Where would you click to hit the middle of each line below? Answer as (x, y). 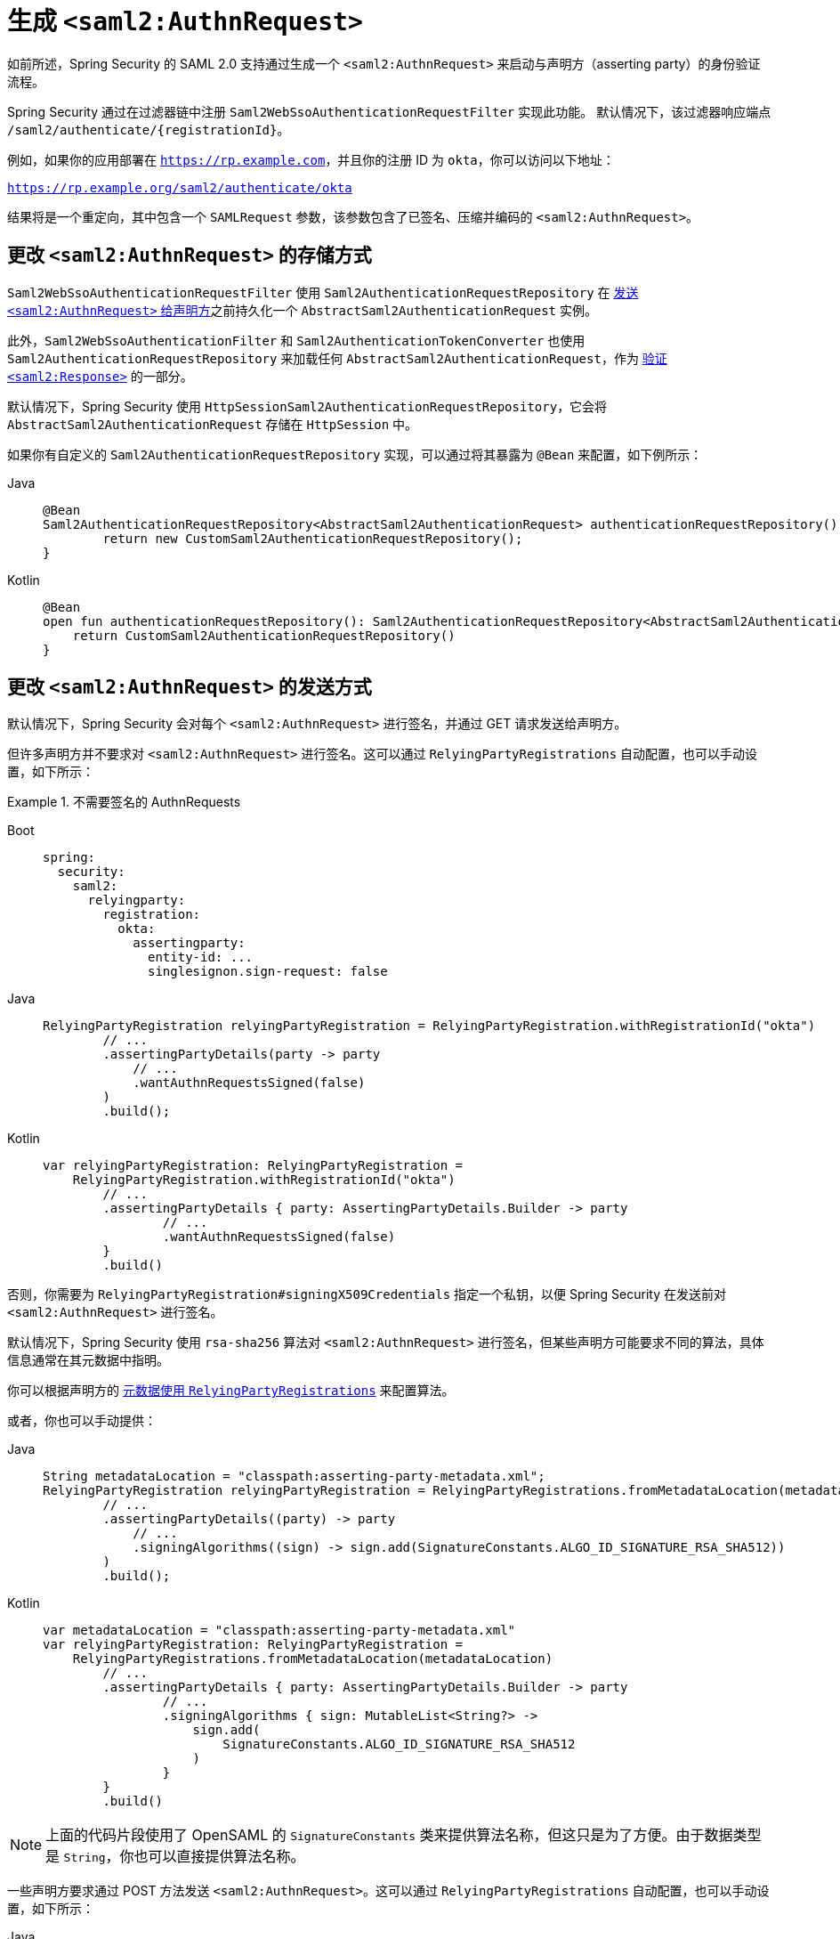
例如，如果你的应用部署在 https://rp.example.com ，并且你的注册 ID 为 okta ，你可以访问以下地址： (311, 159)
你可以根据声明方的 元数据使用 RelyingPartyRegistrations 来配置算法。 (231, 1391)
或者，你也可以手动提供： (82, 1421)
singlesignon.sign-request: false (268, 972)
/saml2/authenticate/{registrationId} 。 (149, 129)
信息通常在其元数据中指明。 (88, 1360)
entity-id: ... (201, 957)
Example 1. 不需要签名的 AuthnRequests (124, 802)
